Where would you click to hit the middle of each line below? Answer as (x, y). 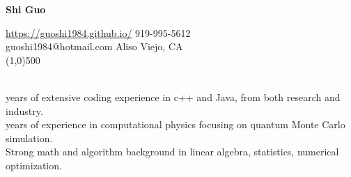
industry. (24, 110)
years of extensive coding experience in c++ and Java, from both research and (173, 97)
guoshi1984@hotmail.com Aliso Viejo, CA (94, 46)
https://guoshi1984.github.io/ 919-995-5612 (98, 32)
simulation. (29, 138)
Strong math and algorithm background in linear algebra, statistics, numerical (172, 152)
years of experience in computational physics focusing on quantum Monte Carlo (175, 124)
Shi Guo (26, 9)
